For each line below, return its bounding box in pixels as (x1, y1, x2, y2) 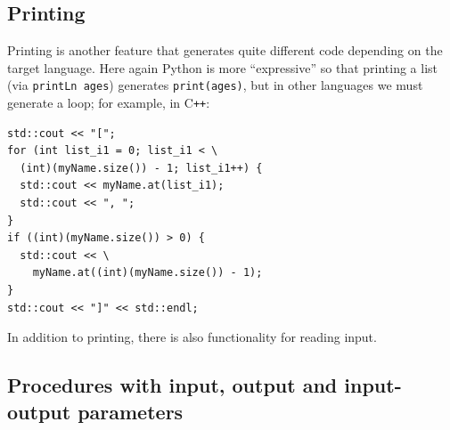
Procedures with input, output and (7, 371, 338, 399)
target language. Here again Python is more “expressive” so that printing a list (7, 58, 438, 77)
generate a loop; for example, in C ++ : (7, 93, 210, 112)
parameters (78, 397, 184, 425)
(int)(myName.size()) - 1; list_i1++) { (20, 161, 263, 174)
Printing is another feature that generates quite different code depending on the (7, 41, 443, 60)
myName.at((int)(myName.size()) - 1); (32, 266, 263, 280)
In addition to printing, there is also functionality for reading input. (7, 328, 377, 346)
